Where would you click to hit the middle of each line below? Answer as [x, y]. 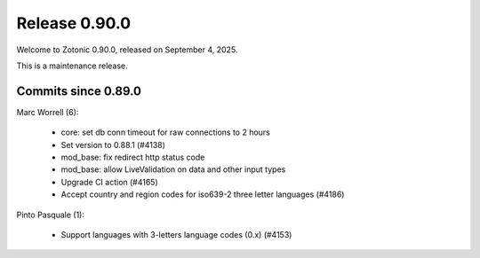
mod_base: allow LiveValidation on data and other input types [173, 169]
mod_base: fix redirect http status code [133, 157]
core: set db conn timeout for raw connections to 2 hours [165, 132]
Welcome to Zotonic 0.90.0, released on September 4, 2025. [127, 50]
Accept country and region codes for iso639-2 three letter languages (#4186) [203, 194]
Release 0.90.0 [74, 23]
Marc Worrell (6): [48, 112]
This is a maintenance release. [72, 66]
